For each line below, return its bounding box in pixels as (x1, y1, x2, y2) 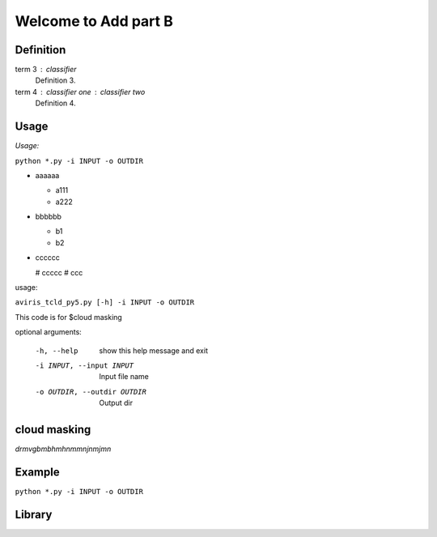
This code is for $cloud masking (15, 312, 123, 322)
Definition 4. (35, 98, 76, 109)
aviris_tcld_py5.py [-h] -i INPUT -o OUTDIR (15, 298, 195, 307)
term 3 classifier (15, 65, 77, 75)
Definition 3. (35, 75, 76, 85)
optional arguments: (15, 327, 83, 337)
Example (15, 465, 60, 479)
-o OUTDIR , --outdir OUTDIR (35, 387, 147, 396)
